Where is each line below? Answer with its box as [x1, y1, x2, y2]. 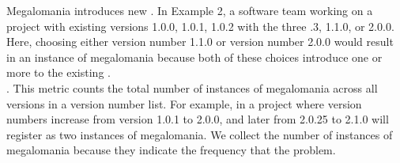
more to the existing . [6, 64, 111, 81]
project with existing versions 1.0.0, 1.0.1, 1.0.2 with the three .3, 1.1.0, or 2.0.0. [6, 17, 394, 34]
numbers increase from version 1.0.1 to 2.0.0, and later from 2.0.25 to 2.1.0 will [6, 111, 389, 127]
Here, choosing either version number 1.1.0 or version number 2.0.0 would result [6, 33, 394, 50]
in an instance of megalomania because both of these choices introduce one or [6, 48, 383, 65]
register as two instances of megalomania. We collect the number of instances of [6, 126, 393, 142]
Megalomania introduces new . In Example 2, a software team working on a [6, 2, 373, 18]
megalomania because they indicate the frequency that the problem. [6, 142, 336, 158]
